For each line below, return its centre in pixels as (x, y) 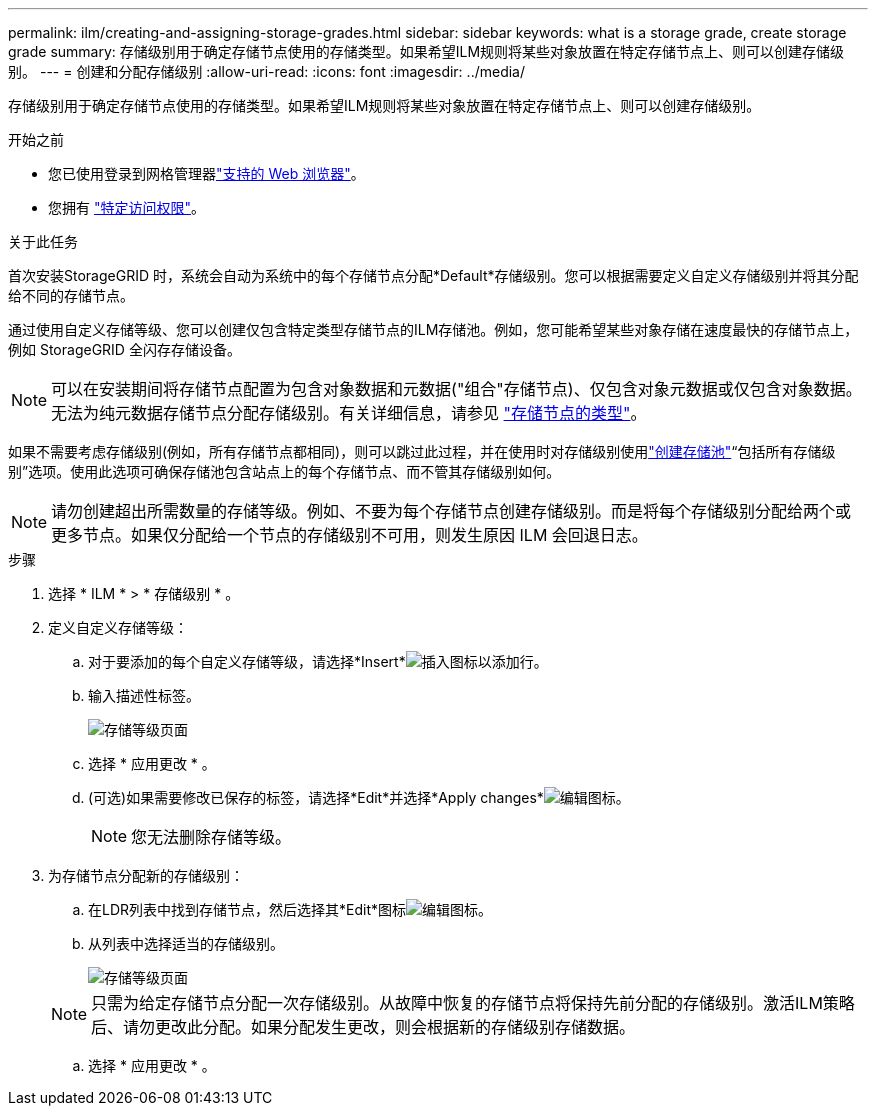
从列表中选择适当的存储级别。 (186, 943)
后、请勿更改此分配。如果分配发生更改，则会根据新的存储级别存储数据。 (363, 1027)
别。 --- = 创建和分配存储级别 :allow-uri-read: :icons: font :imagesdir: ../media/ (267, 71)
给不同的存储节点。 (71, 295)
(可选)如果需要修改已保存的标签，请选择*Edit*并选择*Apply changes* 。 (359, 797)
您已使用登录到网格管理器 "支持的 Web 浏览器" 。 (206, 173)
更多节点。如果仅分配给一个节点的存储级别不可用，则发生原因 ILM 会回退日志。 (349, 535)
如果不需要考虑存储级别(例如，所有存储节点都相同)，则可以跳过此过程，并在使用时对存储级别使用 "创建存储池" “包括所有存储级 (422, 451)
